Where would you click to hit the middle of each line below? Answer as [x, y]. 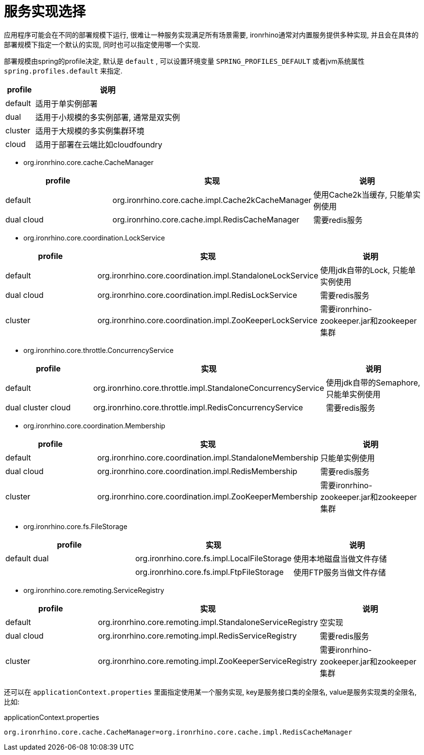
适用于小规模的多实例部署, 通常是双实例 [107, 117]
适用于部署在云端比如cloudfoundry [99, 144]
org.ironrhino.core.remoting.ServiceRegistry [94, 590]
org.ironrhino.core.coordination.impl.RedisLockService [197, 295]
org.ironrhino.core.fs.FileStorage [75, 526]
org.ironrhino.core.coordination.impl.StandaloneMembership [208, 457]
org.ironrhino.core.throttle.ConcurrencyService [98, 350]
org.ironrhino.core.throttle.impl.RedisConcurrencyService [198, 407]
